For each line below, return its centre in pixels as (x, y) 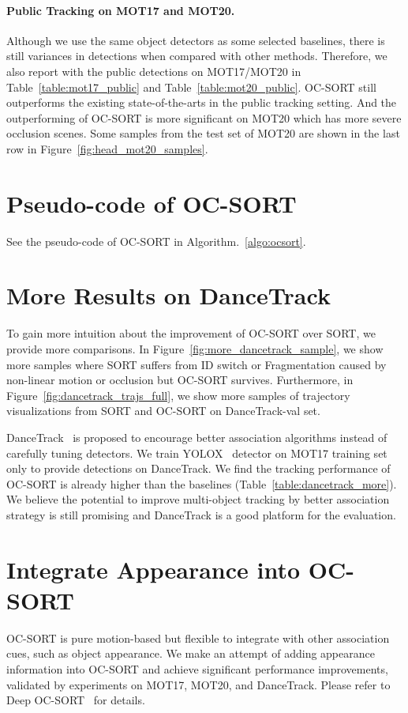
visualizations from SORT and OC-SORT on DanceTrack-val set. (163, 411)
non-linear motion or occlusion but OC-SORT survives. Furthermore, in (180, 380)
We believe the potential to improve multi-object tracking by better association (198, 499)
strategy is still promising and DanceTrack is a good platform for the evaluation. (201, 514)
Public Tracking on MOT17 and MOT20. (121, 10)
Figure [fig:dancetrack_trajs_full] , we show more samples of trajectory (178, 395)
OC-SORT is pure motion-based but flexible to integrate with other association (198, 638)
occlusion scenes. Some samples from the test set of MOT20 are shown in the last (203, 133)
